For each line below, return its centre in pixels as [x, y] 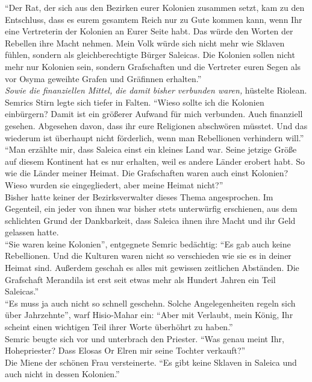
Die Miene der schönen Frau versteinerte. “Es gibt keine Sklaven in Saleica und [151, 362]
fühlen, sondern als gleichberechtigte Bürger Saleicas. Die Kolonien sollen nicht [150, 55]
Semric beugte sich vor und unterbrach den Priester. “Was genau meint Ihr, [145, 338]
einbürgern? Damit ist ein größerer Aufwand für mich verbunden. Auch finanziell [154, 114]
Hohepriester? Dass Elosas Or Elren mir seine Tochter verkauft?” [125, 350]
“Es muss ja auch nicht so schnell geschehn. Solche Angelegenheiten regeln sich [150, 303]
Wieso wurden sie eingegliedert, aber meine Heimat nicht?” [114, 184]
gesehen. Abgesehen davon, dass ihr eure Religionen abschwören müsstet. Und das [156, 125]
